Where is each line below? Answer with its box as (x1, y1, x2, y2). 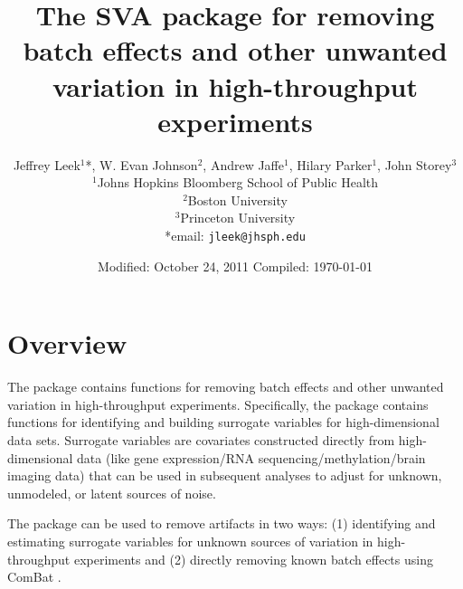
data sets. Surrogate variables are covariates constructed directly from (7, 431, 395, 450)
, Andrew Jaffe (203, 155, 284, 174)
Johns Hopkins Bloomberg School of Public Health (97, 173, 379, 192)
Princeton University (180, 208, 296, 227)
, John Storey (377, 155, 452, 174)
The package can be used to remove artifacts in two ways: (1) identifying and (7, 514, 436, 533)
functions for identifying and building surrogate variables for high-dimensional (7, 413, 439, 432)
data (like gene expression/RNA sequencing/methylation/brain (77, 448, 426, 467)
